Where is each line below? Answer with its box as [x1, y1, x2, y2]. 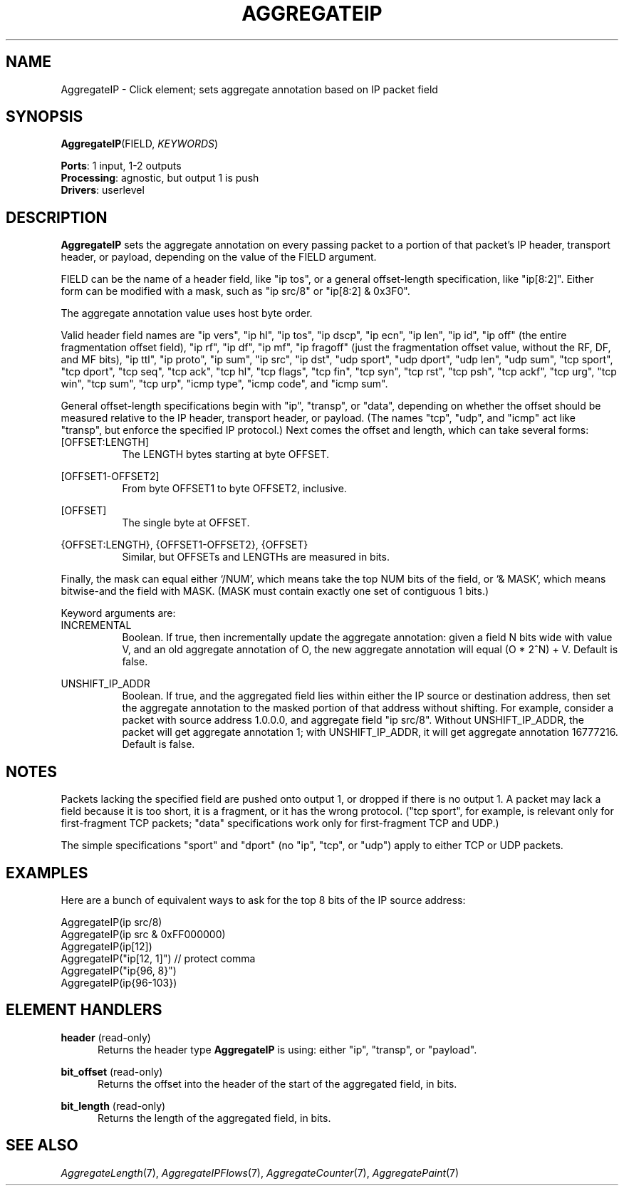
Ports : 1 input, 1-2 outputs [61, 160, 182, 172]
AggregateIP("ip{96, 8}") [61, 964, 177, 977]
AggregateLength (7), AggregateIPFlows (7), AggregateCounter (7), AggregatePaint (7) [61, 1166, 459, 1179]
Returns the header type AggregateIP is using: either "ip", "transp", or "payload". [98, 1043, 477, 1056]
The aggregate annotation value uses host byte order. [61, 307, 313, 320]
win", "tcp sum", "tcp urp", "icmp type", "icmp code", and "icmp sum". [61, 378, 388, 390]
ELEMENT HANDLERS [6, 1001, 162, 1019]
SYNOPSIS [6, 108, 83, 126]
